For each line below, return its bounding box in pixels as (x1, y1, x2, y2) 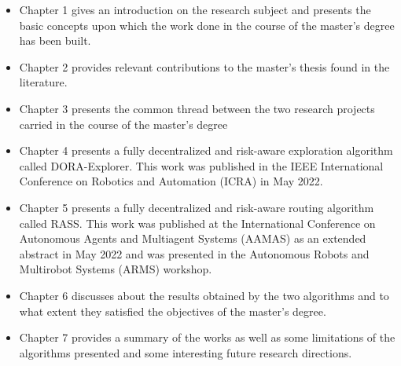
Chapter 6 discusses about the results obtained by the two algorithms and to (19, 287, 389, 303)
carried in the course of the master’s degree (19, 115, 228, 132)
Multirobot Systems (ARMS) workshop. (19, 261, 212, 277)
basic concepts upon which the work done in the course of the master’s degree (19, 16, 395, 33)
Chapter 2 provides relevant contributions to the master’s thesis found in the (19, 58, 390, 75)
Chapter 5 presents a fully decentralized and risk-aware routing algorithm (19, 199, 374, 215)
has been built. (19, 32, 91, 49)
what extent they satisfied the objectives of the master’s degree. (19, 302, 326, 319)
